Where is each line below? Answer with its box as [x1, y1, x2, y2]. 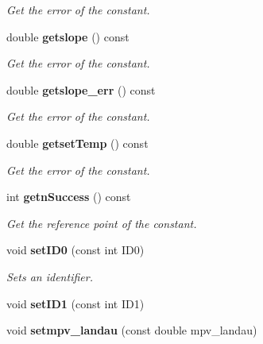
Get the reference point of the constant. [6, 215, 197, 231]
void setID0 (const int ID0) [6, 242, 145, 258]
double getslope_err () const [6, 81, 156, 98]
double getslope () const [6, 28, 130, 44]
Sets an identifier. [6, 268, 93, 284]
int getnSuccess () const [6, 188, 131, 205]
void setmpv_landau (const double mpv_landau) [6, 322, 257, 338]
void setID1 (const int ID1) [6, 295, 145, 311]
